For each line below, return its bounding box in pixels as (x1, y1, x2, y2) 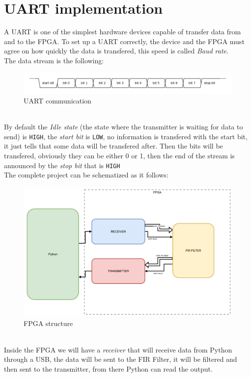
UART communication (24, 95, 91, 105)
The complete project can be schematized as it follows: (4, 170, 168, 180)
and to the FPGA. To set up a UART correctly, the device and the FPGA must (4, 36, 245, 46)
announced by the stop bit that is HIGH (4, 160, 120, 170)
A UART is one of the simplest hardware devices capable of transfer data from (4, 26, 241, 37)
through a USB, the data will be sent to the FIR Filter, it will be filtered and (4, 354, 237, 364)
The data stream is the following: (4, 55, 104, 65)
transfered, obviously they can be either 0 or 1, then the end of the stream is (4, 151, 235, 161)
